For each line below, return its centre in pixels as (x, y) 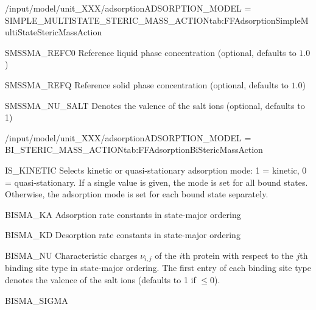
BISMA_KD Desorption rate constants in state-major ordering (123, 235)
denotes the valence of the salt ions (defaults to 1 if (100, 279)
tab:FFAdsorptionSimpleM (259, 20)
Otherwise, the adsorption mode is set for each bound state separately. (137, 194)
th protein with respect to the (238, 255)
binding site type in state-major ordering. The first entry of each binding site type (158, 268)
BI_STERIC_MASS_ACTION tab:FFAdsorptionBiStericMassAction (134, 150)
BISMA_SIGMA (37, 300)
